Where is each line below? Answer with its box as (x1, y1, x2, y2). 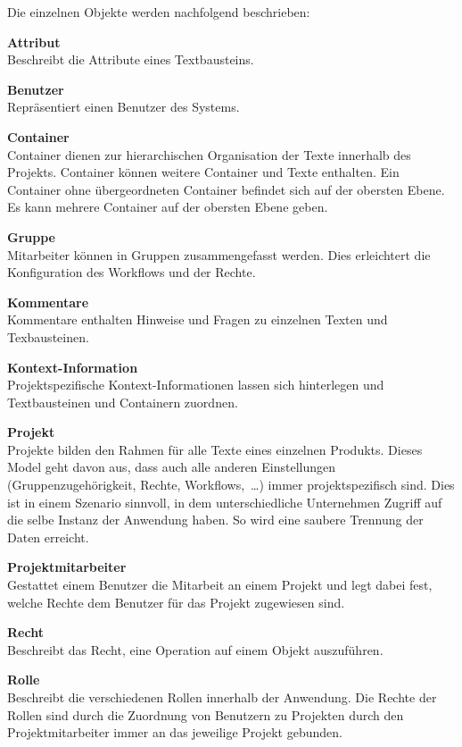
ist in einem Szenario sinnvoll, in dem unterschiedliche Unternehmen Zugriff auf (7, 492, 442, 511)
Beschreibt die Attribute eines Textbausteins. (7, 50, 254, 69)
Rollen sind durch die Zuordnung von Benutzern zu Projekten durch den (7, 705, 404, 724)
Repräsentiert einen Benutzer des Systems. (7, 97, 240, 116)
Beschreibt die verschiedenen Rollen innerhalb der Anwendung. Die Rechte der (7, 688, 437, 706)
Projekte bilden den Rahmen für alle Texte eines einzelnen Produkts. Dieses (7, 440, 423, 458)
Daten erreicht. (7, 527, 89, 546)
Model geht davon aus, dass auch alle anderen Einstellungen (7, 457, 336, 476)
